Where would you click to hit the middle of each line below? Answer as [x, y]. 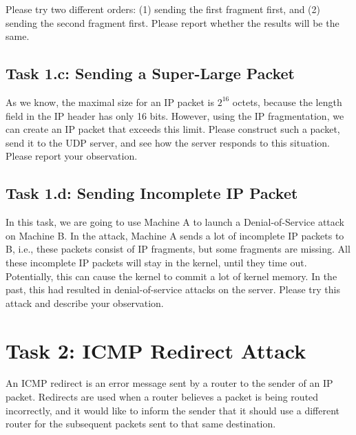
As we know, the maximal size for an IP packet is [110, 102]
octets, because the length [287, 102]
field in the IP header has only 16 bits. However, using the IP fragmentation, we [175, 115]
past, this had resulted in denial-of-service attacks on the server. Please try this [173, 289]
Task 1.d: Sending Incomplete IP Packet [152, 193]
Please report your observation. [72, 156]
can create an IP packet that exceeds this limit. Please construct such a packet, [173, 129]
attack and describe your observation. [85, 303]
